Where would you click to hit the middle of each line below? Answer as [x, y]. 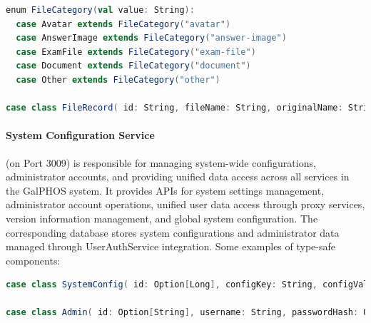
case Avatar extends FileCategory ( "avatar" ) [123, 24]
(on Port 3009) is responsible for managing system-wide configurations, [161, 162]
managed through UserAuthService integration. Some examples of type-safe [171, 246]
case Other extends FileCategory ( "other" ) [118, 80]
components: [33, 260]
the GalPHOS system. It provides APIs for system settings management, [165, 190]
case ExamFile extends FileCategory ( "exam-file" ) [136, 52]
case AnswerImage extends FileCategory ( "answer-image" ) [151, 38]
